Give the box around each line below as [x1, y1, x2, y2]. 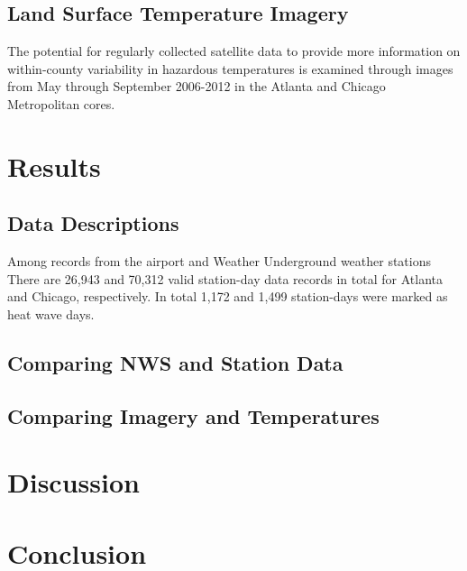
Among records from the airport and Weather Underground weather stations [7, 252, 432, 271]
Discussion [7, 464, 140, 501]
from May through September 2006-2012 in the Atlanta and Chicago [7, 77, 386, 96]
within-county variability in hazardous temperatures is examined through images [7, 59, 453, 78]
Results [7, 147, 101, 184]
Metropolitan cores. [7, 94, 115, 113]
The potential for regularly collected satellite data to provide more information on [7, 41, 461, 60]
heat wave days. [7, 304, 95, 323]
